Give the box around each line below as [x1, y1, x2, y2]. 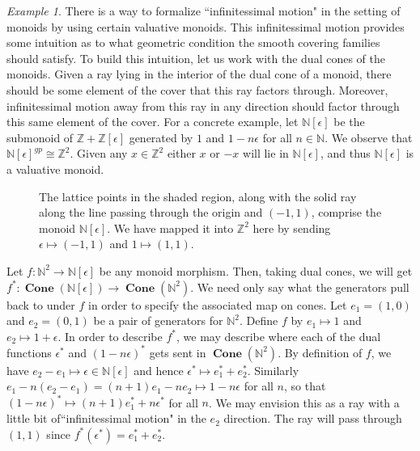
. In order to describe [57, 327, 163, 344]
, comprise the [311, 204, 382, 221]
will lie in [243, 145, 289, 162]
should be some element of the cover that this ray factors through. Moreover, [6, 81, 388, 98]
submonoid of [6, 129, 74, 145]
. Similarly [247, 361, 299, 378]
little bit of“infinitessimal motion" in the [6, 410, 206, 427]
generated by [129, 129, 193, 145]
